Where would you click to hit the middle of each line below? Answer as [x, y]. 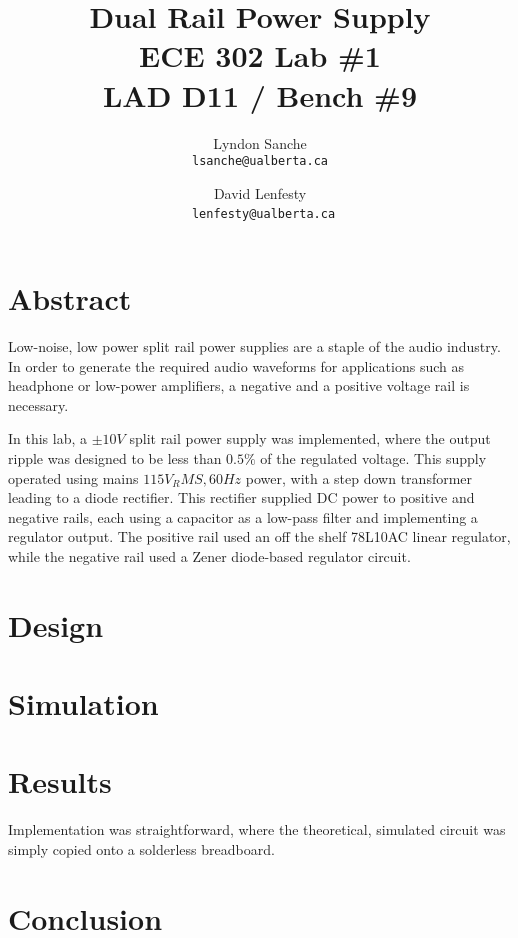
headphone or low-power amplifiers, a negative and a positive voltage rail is [239, 385]
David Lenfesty [260, 192]
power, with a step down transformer [359, 477]
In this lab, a [48, 438]
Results [60, 781]
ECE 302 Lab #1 [260, 55]
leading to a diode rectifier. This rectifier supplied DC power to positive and [241, 497]
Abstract [70, 298]
